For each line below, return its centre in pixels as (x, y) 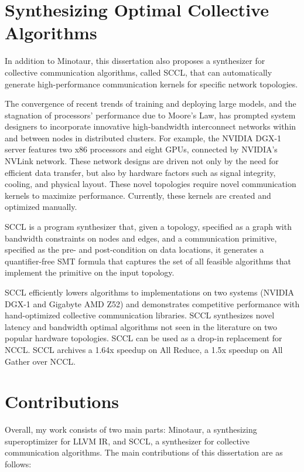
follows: (18, 464)
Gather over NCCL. (40, 361)
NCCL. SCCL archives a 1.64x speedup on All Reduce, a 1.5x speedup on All (144, 349)
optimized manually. (41, 207)
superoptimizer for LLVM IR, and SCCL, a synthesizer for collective (127, 441)
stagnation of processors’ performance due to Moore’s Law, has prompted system (150, 115)
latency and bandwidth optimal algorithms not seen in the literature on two (141, 326)
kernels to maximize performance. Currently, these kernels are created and (138, 195)
